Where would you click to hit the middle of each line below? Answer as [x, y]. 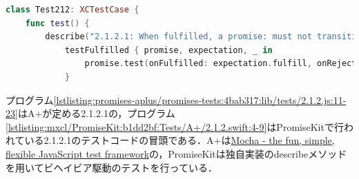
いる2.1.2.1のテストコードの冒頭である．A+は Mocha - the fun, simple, [179, 140]
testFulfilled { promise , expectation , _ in [168, 50]
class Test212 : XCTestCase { [72, 10]
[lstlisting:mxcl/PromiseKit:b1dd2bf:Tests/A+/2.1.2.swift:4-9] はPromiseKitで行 [175, 126]
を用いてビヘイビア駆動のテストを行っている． [111, 167]
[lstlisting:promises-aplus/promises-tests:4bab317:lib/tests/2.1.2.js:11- [200, 99]
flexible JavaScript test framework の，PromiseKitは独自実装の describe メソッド [176, 153]
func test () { [57, 23]
